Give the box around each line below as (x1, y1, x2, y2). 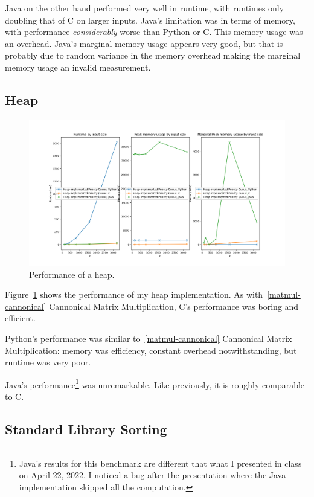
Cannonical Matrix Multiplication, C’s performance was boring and (49, 300, 299, 312)
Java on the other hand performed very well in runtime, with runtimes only (5, 2, 284, 14)
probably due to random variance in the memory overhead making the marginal (5, 49, 301, 62)
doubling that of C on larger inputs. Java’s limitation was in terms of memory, (5, 13, 295, 26)
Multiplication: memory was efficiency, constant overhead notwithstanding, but (5, 344, 297, 356)
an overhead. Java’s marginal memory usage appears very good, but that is (5, 37, 283, 50)
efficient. (5, 312, 36, 324)
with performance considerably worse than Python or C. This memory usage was (5, 25, 303, 38)
